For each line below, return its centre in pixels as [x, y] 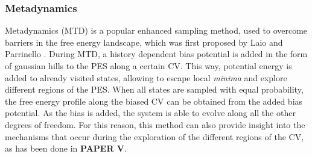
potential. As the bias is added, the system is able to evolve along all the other [150, 113]
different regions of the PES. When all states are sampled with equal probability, [154, 89]
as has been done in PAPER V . [66, 148]
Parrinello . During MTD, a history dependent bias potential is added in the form [156, 54]
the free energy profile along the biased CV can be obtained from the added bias [154, 101]
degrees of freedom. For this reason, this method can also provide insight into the [155, 124]
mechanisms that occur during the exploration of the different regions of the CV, [154, 136]
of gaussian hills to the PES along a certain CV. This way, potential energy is [148, 66]
